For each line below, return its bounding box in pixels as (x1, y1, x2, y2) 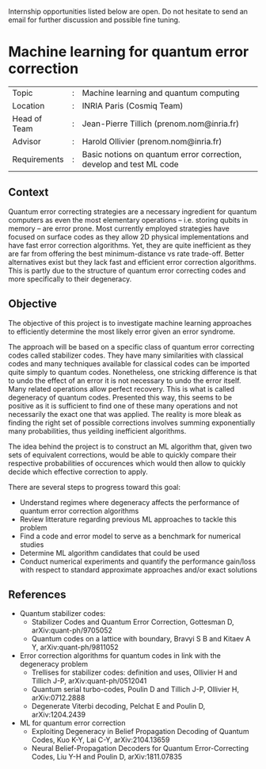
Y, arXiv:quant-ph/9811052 (31, 642, 119, 652)
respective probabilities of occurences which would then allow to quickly (8, 458, 246, 468)
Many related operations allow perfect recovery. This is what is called (8, 384, 235, 393)
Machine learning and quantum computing (82, 87, 240, 98)
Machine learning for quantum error (8, 43, 249, 61)
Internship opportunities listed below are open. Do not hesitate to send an (8, 7, 248, 16)
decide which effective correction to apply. (8, 467, 148, 476)
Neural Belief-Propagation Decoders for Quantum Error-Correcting (31, 744, 249, 753)
